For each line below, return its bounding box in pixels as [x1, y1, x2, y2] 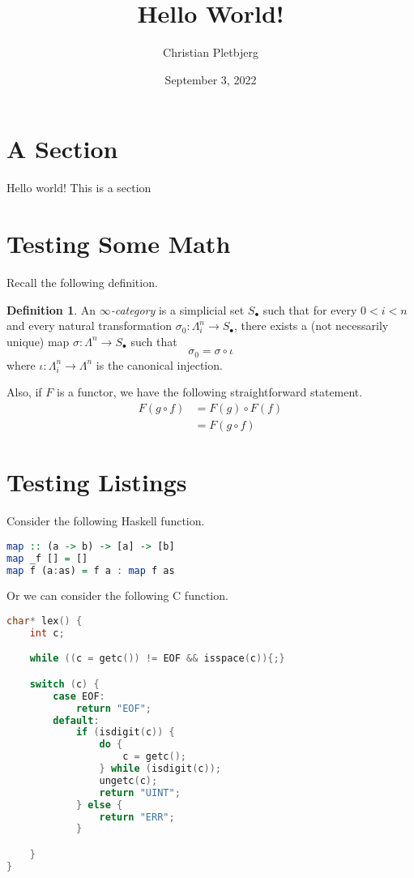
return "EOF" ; [75, 702, 152, 714]
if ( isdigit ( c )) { [75, 726, 175, 739]
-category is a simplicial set [110, 301, 245, 318]
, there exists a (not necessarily [234, 317, 389, 334]
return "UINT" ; [99, 786, 181, 799]
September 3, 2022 [164, 71, 257, 88]
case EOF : [53, 690, 105, 702]
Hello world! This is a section [6, 179, 152, 196]
